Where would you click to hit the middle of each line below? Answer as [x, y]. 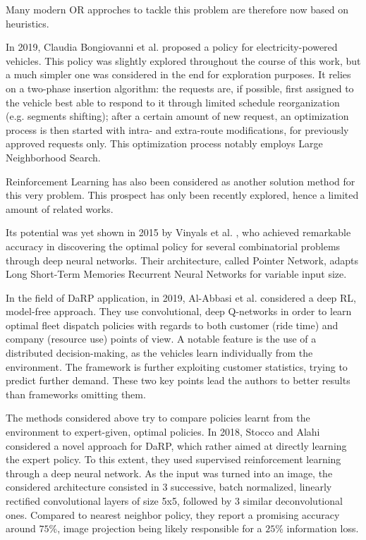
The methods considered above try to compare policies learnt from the [158, 418]
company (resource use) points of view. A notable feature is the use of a [161, 339]
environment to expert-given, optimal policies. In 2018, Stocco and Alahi [163, 432]
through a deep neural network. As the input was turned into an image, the [169, 473]
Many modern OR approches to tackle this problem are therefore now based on [177, 9]
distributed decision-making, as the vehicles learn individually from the [159, 353]
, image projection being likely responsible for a [160, 528]
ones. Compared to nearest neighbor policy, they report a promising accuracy [173, 514]
